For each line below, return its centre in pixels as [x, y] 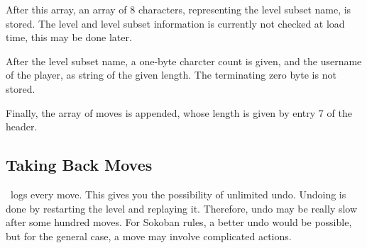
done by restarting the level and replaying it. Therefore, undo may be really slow [182, 208]
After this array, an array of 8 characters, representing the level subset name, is [179, 9]
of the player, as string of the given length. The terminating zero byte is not [171, 75]
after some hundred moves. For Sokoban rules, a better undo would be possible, [179, 222]
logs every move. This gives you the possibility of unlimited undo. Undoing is [178, 194]
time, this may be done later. [69, 37]
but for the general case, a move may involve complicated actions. [149, 236]
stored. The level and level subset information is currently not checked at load [175, 23]
